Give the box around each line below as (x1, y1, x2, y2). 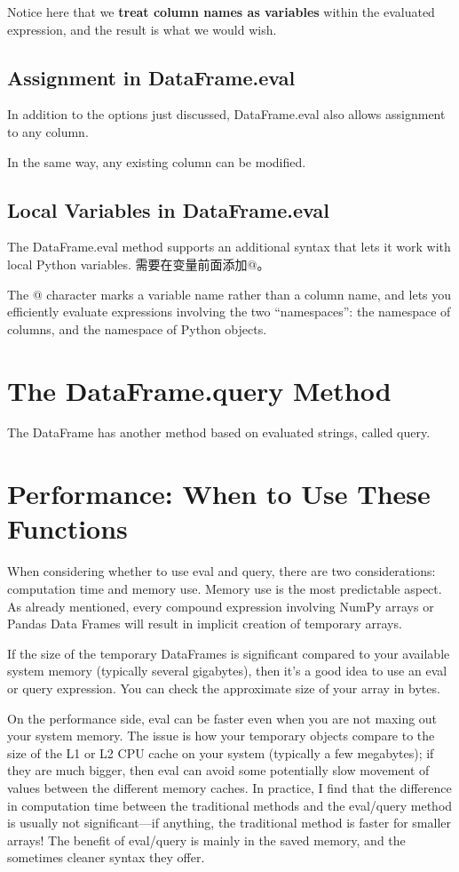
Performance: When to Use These (7, 476, 431, 512)
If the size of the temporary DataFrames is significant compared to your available (7, 644, 450, 662)
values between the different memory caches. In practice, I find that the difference (7, 778, 452, 796)
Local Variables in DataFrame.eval (7, 196, 329, 223)
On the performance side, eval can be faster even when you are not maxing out (7, 708, 438, 727)
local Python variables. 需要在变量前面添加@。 (7, 254, 270, 273)
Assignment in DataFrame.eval (7, 63, 296, 91)
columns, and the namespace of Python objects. (7, 319, 267, 338)
